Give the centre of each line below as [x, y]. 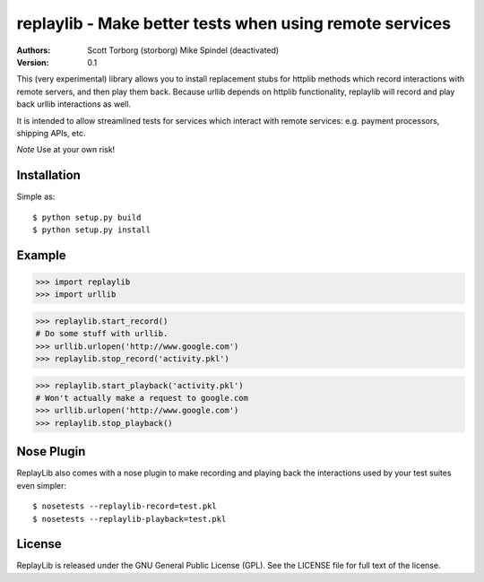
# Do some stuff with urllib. [102, 334]
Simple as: [36, 196]
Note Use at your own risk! [66, 150]
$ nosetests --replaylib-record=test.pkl [125, 506]
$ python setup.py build [87, 217]
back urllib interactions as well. [74, 104]
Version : [33, 62]
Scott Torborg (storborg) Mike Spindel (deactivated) [183, 50]
